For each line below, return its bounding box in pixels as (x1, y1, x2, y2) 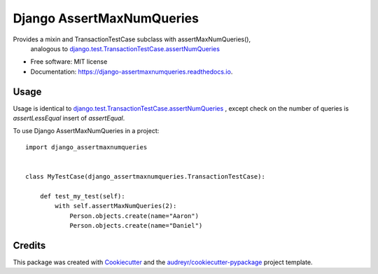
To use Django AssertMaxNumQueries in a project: (13, 127, 160, 135)
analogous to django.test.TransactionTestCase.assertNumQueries (30, 44, 220, 53)
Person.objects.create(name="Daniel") (69, 221, 203, 229)
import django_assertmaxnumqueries (25, 143, 148, 151)
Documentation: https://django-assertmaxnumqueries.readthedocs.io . (30, 67, 233, 76)
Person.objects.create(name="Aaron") (69, 212, 199, 220)
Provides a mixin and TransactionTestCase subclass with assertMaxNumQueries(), (13, 35, 251, 43)
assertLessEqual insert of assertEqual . (13, 114, 125, 123)
